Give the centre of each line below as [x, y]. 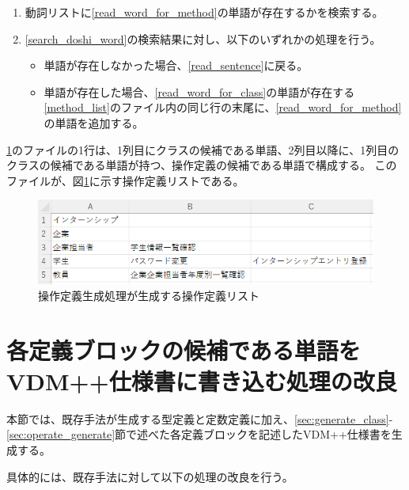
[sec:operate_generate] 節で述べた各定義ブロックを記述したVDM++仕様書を [199, 434]
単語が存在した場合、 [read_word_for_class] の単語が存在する [199, 91]
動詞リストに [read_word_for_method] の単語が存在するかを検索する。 [204, 12]
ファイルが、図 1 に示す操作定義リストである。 [125, 180]
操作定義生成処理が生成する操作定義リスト [149, 295]
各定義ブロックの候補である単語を [184, 349]
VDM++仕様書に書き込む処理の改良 [202, 380]
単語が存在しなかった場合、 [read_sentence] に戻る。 [176, 65]
